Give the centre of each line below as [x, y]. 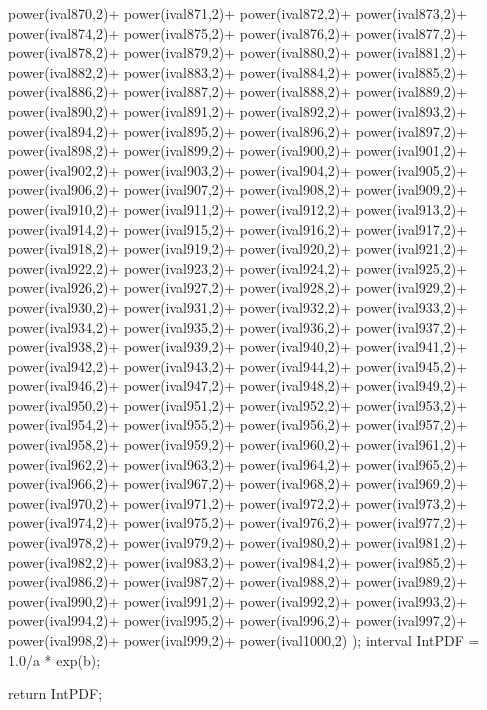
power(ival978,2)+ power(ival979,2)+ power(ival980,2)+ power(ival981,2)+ [238, 542]
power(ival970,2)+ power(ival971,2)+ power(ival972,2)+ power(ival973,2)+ [238, 502]
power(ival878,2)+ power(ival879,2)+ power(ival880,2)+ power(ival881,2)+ [238, 52]
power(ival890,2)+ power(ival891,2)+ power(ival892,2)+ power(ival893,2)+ [238, 110]
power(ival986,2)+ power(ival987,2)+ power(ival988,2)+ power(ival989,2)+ [238, 581]
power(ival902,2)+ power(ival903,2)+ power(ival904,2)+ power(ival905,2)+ [238, 169]
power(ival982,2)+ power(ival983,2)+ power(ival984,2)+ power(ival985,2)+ [238, 561]
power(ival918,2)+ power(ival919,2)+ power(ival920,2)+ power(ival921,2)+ [238, 248]
